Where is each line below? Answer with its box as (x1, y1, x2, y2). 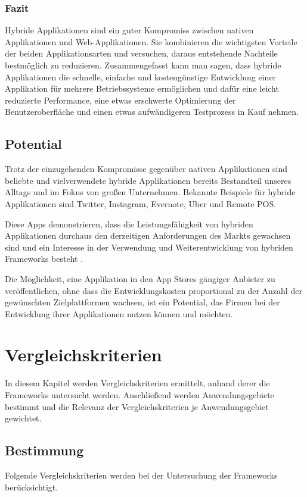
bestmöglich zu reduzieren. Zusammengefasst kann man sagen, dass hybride (5, 59, 281, 71)
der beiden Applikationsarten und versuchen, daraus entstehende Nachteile (5, 47, 278, 60)
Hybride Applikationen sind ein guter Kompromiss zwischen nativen (5, 24, 254, 36)
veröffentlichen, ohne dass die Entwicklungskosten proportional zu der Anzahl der (5, 284, 302, 296)
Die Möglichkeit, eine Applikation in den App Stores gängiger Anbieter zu (5, 272, 275, 285)
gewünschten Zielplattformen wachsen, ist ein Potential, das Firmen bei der (5, 296, 280, 308)
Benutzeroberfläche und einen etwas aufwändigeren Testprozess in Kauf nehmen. (5, 105, 299, 118)
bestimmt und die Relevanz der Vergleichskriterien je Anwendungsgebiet (5, 400, 269, 412)
